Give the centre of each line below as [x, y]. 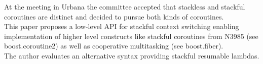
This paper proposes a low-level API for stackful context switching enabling [122, 26]
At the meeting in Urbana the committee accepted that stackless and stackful [125, 6]
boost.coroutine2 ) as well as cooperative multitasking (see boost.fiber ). [114, 46]
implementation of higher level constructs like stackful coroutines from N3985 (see [131, 36]
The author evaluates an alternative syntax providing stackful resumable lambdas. [132, 55]
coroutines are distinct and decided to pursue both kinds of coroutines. [114, 16]
